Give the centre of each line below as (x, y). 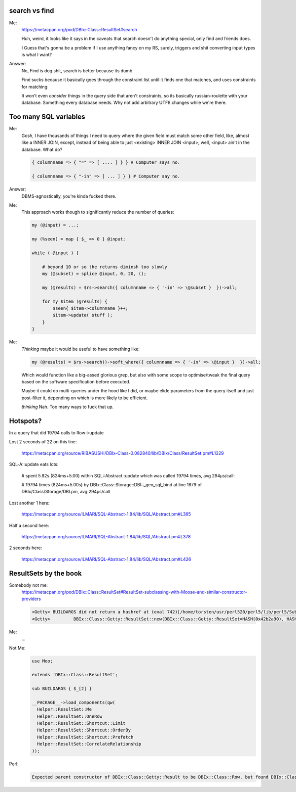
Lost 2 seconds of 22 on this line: (43, 442)
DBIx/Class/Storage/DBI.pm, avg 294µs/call (66, 492)
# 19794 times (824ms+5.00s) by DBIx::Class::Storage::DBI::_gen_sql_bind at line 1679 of (112, 485)
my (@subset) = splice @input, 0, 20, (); (94, 274)
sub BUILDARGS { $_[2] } (62, 689)
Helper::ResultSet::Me (65, 709)
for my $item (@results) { (75, 301)
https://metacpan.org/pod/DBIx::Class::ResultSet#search (79, 29)
